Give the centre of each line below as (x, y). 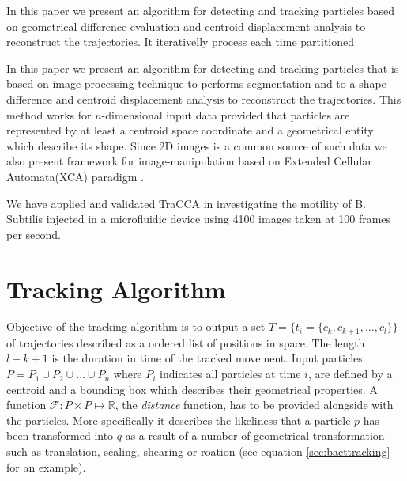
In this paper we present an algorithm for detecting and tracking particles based (200, 10)
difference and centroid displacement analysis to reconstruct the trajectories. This (204, 98)
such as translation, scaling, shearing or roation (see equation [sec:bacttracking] (198, 451)
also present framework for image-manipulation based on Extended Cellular (189, 161)
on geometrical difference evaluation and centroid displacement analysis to (186, 26)
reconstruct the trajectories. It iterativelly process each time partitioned (181, 42)
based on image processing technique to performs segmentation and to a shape (196, 83)
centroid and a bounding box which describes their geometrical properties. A (192, 389)
